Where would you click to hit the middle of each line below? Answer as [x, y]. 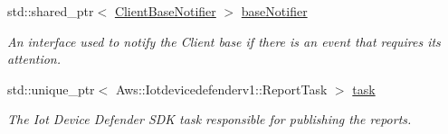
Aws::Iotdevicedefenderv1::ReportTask [221, 89]
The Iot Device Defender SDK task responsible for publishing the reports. [210, 119]
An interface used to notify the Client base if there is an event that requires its [224, 41]
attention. [34, 59]
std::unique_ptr [51, 89]
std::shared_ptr [51, 11]
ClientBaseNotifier [165, 11]
